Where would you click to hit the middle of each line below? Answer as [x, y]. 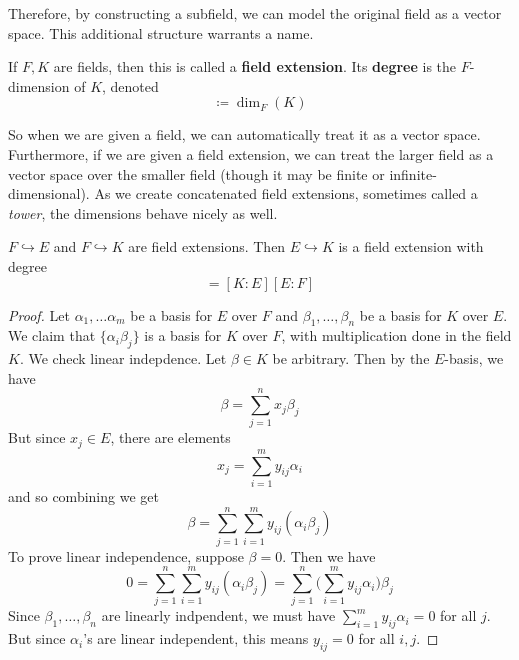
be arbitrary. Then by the [351, 358]
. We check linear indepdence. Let [123, 358]
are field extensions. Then [207, 246]
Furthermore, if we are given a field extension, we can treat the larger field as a [251, 153]
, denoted [130, 85]
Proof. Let [39, 314]
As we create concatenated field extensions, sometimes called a [286, 193]
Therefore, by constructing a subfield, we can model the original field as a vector [255, 13]
